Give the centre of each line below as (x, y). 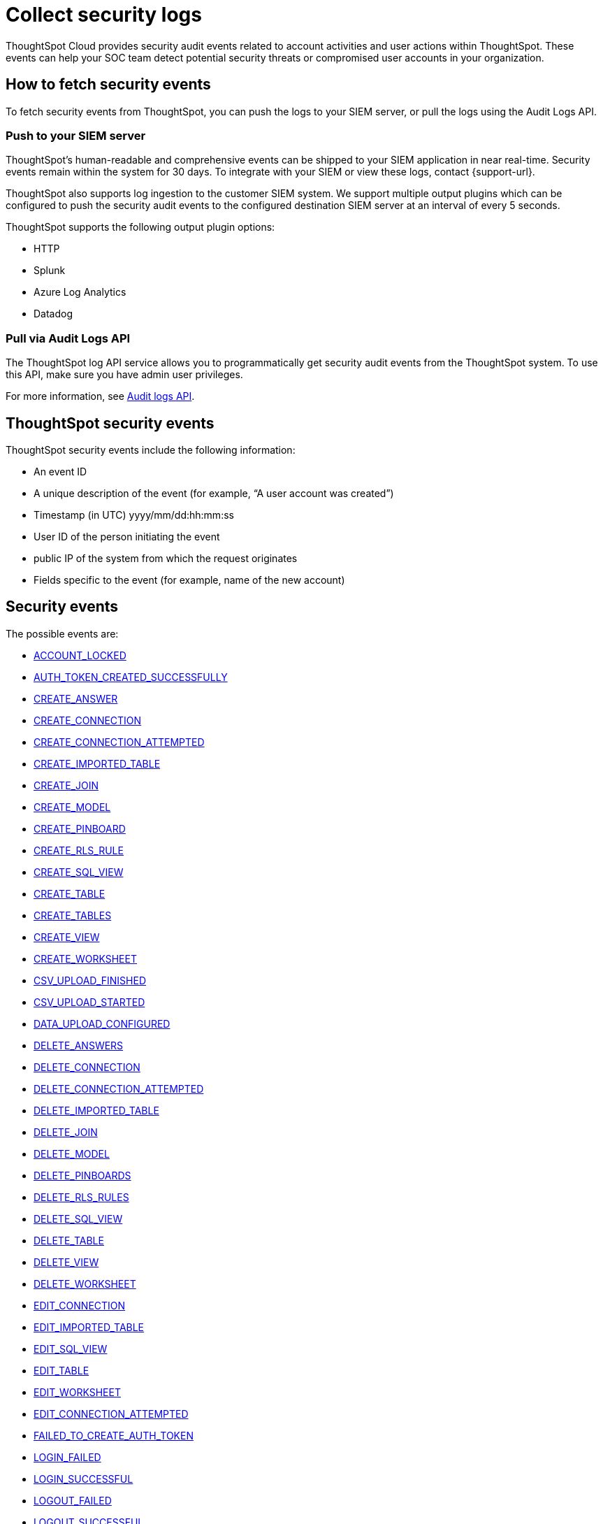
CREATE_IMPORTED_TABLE (97, 763)
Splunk (50, 271)
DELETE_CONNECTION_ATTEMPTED (119, 1088)
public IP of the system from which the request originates (166, 558)
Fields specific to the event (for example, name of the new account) (189, 580)
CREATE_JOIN (66, 785)
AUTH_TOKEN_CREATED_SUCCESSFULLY (131, 677)
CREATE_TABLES (73, 915)
